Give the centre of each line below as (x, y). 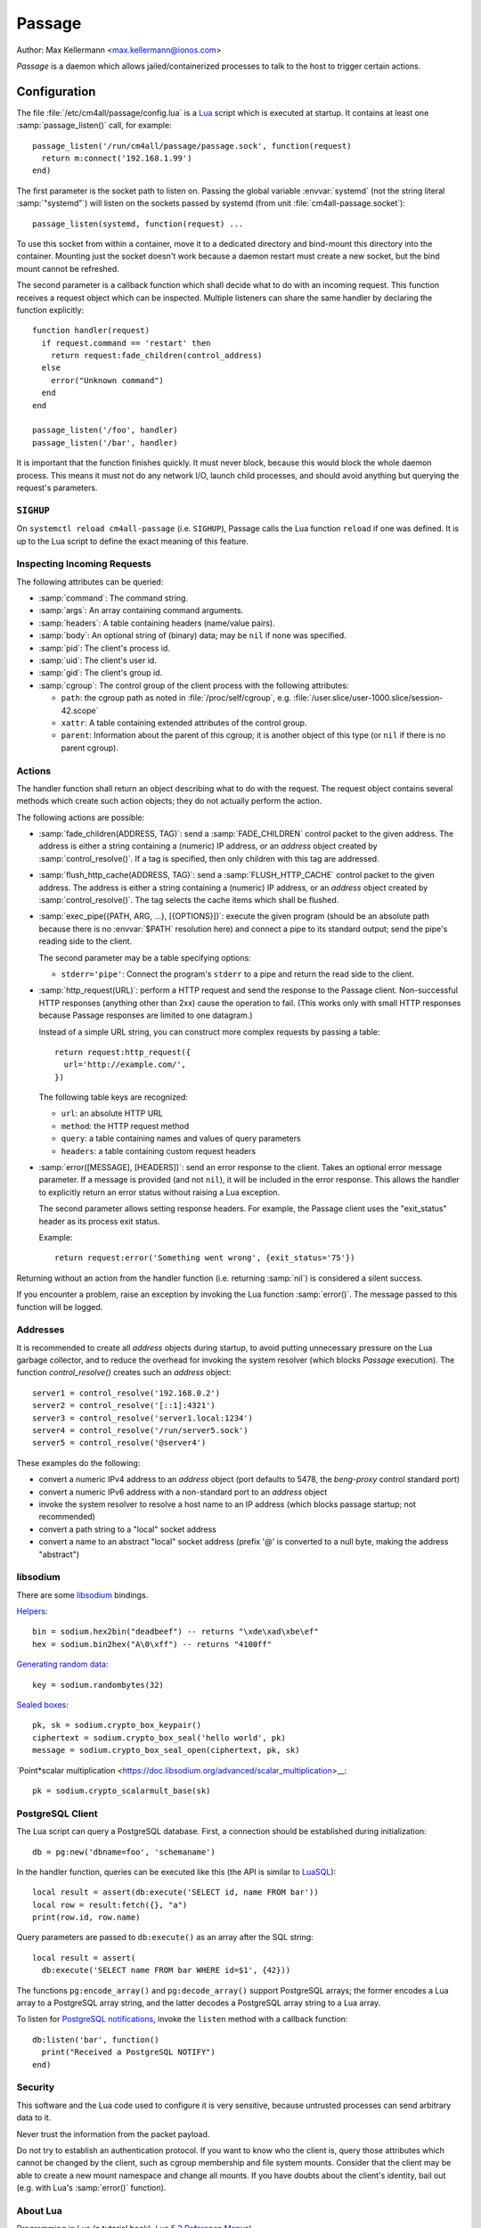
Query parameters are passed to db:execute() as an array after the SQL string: (165, 1937)
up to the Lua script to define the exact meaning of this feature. (133, 541)
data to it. (34, 2117)
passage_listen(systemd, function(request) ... (138, 224)
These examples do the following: (78, 1462)
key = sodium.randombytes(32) (98, 1685)
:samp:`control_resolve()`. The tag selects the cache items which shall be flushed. (189, 900)
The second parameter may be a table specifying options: (145, 957)
